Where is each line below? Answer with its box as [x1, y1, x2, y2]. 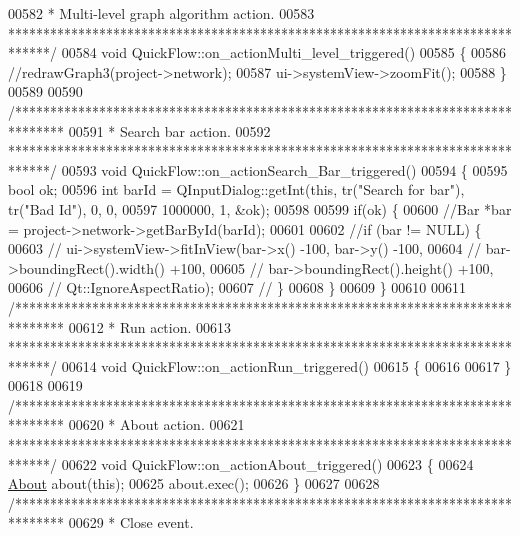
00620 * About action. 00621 [68, 414, 245, 435]
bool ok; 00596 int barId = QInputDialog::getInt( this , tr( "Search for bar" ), [8, 179, 465, 200]
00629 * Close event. [68, 512, 194, 533]
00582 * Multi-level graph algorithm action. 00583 [8, 3, 315, 23]
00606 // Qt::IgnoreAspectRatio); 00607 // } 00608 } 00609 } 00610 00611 [8, 277, 467, 298]
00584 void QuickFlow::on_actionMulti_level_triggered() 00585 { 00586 [61, 42, 507, 63]
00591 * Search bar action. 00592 [68, 120, 271, 141]
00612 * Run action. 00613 [68, 316, 232, 337]
